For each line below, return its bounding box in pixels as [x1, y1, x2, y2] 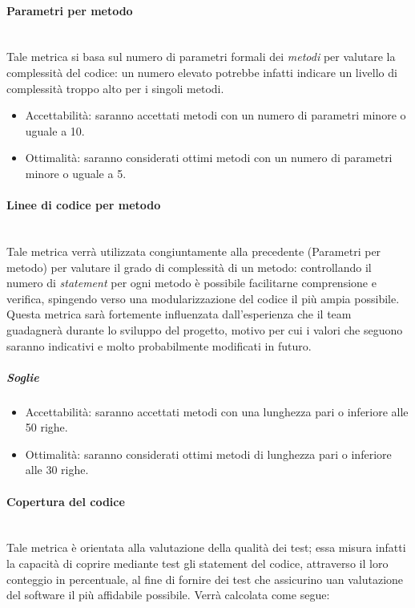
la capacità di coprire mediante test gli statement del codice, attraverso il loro [6, 555, 389, 572]
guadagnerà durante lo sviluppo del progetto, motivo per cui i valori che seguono [6, 321, 403, 338]
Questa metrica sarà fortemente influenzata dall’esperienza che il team [6, 306, 352, 322]
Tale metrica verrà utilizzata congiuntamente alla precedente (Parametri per [6, 242, 381, 259]
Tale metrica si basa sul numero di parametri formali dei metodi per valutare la [6, 48, 396, 65]
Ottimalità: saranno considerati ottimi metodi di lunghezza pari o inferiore [25, 445, 392, 462]
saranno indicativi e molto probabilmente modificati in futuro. [6, 337, 312, 354]
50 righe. [25, 419, 68, 436]
